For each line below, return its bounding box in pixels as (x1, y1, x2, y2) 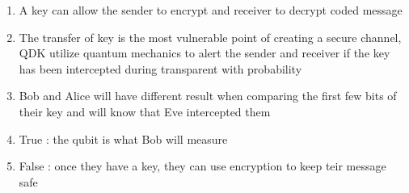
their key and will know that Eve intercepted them (19, 103, 271, 120)
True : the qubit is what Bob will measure (19, 130, 228, 147)
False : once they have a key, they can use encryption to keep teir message (19, 157, 386, 174)
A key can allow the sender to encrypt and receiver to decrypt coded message (19, 2, 403, 18)
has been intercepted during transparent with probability (19, 60, 302, 77)
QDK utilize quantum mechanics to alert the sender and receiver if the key (19, 44, 390, 61)
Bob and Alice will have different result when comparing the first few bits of (19, 87, 397, 104)
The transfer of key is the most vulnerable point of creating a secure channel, (19, 28, 402, 45)
